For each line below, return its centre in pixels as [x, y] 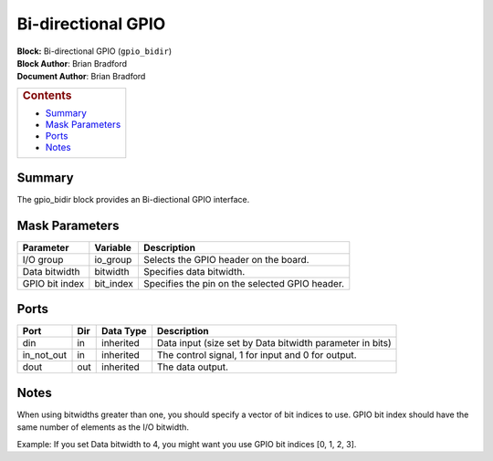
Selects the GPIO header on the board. [226, 259]
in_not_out [45, 355]
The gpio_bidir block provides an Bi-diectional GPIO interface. [133, 199]
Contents [47, 95]
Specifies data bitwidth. [194, 271]
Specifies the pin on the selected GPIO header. [244, 283]
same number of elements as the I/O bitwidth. [103, 427]
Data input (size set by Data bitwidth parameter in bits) [274, 343]
